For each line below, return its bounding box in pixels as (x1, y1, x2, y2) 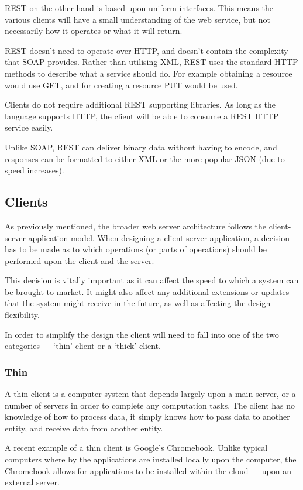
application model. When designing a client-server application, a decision (28, 231, 290, 244)
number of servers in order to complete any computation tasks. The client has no (5, 399, 295, 411)
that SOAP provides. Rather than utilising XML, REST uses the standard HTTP (5, 56, 298, 68)
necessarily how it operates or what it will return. (5, 25, 183, 37)
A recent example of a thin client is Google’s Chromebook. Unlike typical (5, 441, 268, 454)
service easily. (5, 121, 53, 133)
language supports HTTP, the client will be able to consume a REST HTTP (5, 109, 279, 122)
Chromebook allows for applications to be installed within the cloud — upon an (5, 464, 291, 477)
